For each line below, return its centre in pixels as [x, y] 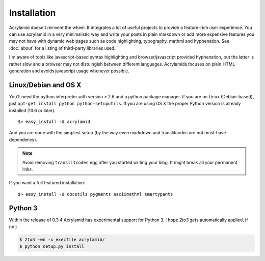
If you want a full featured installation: [47, 183]
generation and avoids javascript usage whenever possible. [69, 71]
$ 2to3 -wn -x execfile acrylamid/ [62, 239]
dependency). [23, 140]
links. [28, 169]
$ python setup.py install [52, 246]
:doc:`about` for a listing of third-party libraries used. [62, 48]
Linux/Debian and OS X [45, 85]
